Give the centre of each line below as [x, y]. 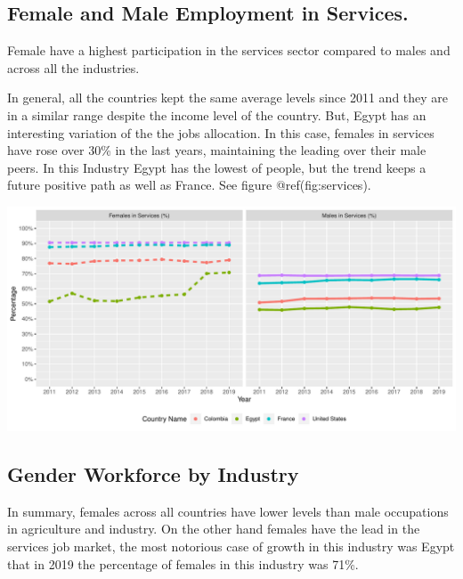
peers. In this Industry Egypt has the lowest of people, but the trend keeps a [217, 167]
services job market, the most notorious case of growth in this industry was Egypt [231, 546]
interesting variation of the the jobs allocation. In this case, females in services [221, 132]
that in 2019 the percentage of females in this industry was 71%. [183, 563]
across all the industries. [73, 67]
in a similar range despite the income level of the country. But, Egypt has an [217, 114]
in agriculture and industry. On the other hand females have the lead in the [214, 529]
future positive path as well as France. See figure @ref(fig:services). [189, 185]
